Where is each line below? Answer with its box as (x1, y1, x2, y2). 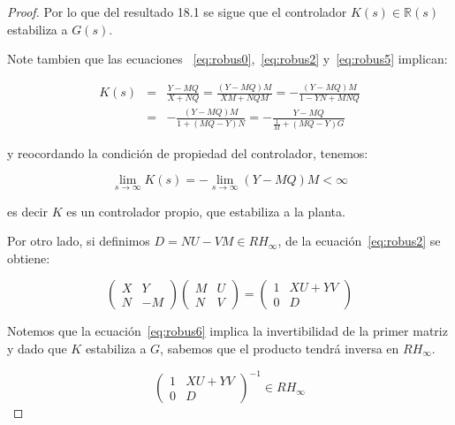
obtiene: (7, 248, 50, 267)
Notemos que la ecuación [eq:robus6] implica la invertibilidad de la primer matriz (7, 322, 448, 340)
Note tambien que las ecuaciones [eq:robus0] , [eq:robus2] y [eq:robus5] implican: (7, 49, 448, 68)
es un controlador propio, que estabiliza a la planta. (66, 201, 345, 220)
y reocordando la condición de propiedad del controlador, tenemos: (7, 143, 368, 162)
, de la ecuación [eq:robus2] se (277, 231, 441, 250)
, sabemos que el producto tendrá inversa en (160, 339, 399, 358)
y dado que (7, 339, 67, 358)
